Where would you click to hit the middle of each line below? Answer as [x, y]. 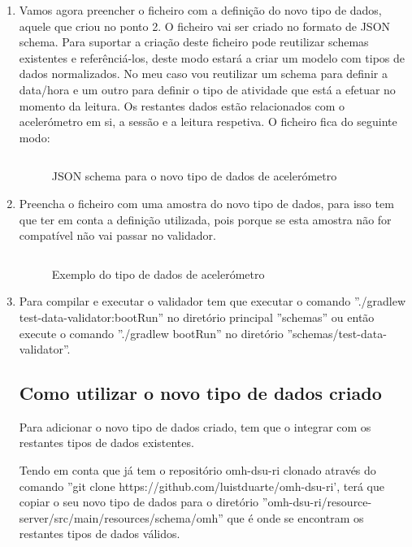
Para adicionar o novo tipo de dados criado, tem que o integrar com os [195, 426]
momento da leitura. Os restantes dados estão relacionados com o [182, 105]
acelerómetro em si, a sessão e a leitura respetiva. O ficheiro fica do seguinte [208, 122]
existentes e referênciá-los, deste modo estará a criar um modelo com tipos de [212, 57]
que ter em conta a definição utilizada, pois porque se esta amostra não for [205, 219]
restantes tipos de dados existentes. [106, 443]
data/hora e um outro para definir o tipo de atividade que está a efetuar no [207, 89]
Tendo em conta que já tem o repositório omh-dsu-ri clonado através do [197, 470]
